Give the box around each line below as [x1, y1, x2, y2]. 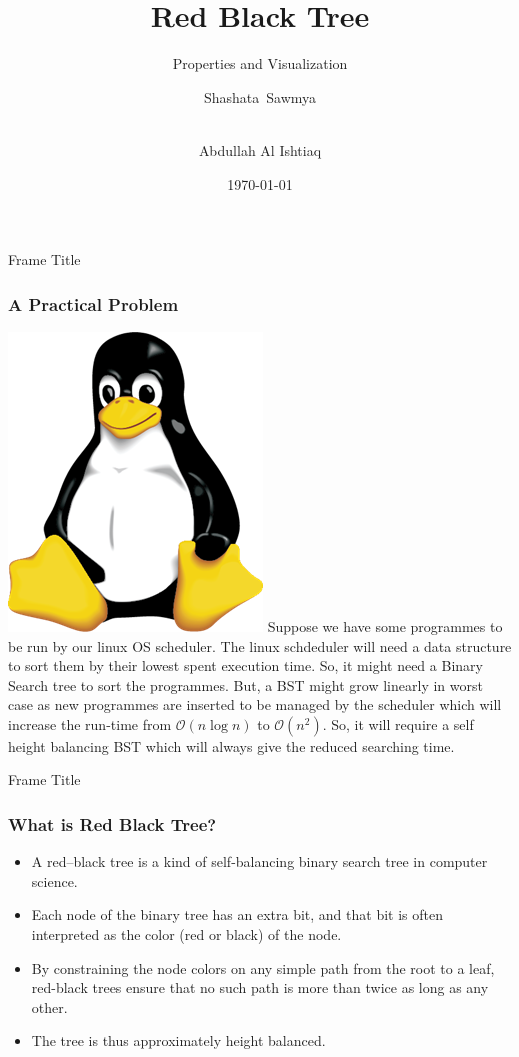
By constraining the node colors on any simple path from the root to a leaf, [31, 957, 495, 978]
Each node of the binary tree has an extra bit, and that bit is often [31, 904, 443, 925]
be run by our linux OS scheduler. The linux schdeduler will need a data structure [8, 635, 512, 656]
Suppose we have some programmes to [267, 615, 503, 636]
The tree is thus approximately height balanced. [31, 1030, 326, 1051]
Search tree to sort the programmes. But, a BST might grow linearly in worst [8, 674, 483, 695]
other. [31, 996, 68, 1017]
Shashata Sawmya [203, 86, 317, 107]
